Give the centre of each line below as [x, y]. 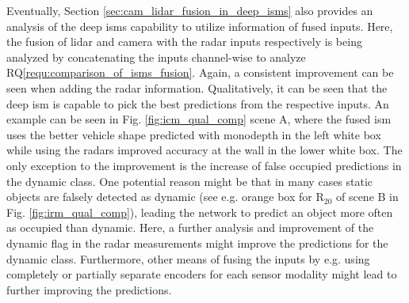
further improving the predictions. [89, 289]
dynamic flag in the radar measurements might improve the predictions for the [197, 242]
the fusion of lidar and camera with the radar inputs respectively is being [184, 42]
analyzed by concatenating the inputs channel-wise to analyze [156, 57]
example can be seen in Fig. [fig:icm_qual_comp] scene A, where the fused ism [199, 119]
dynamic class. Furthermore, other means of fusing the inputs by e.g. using [188, 258]
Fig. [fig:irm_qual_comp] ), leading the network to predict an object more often [200, 212]
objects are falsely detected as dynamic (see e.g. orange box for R [165, 197]
